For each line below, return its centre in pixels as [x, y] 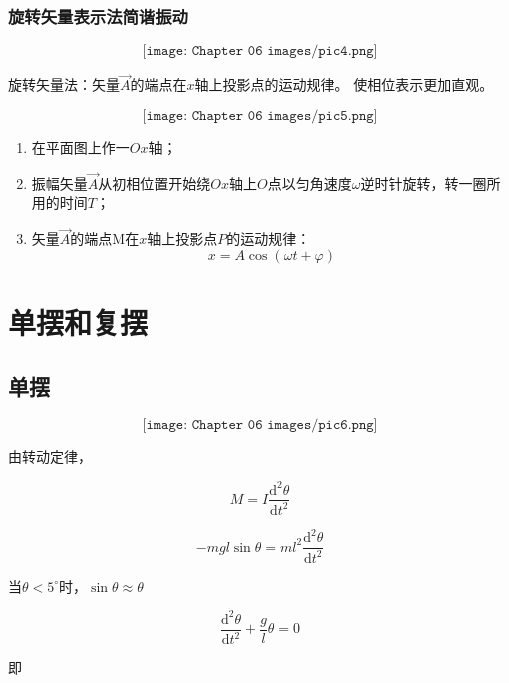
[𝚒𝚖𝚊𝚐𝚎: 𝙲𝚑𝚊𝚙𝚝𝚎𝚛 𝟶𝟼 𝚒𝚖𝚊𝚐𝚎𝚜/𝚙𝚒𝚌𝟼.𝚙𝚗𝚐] [260, 425]
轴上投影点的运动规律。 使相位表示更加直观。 [344, 84]
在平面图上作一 [80, 147]
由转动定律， [50, 456]
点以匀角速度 [309, 182]
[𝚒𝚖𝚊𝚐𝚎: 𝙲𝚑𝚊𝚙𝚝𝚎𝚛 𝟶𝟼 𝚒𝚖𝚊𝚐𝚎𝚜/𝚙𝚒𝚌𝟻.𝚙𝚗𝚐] [260, 116]
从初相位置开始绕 [154, 182]
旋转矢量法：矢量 [64, 84]
